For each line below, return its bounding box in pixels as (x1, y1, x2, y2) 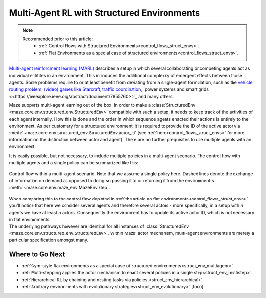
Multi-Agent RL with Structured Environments (9, 7, 200, 18)
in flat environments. (9, 216, 51, 222)
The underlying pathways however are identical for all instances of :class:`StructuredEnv (9, 223, 189, 229)
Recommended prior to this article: (22, 36, 93, 42)
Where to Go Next (9, 250, 65, 258)
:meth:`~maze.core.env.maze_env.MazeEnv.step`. (9, 185, 110, 191)
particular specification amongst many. (9, 237, 89, 243)
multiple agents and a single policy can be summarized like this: (9, 160, 139, 166)
